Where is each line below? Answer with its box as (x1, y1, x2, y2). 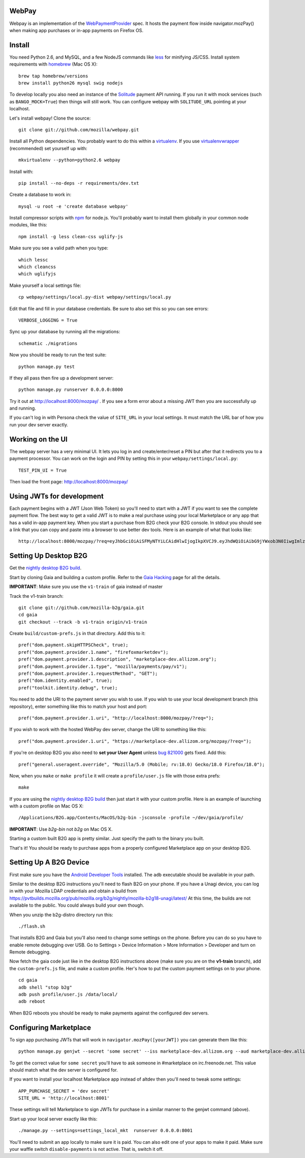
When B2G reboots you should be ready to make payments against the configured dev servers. (9, 1010, 209, 1016)
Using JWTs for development (9, 491, 104, 501)
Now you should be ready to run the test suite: (9, 352, 107, 358)
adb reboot (18, 999, 46, 1004)
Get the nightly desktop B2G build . (9, 565, 81, 571)
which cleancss (18, 264, 56, 270)
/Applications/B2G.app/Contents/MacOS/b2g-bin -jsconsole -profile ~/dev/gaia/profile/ (18, 815, 244, 821)
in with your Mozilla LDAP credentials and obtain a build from (9, 888, 137, 894)
